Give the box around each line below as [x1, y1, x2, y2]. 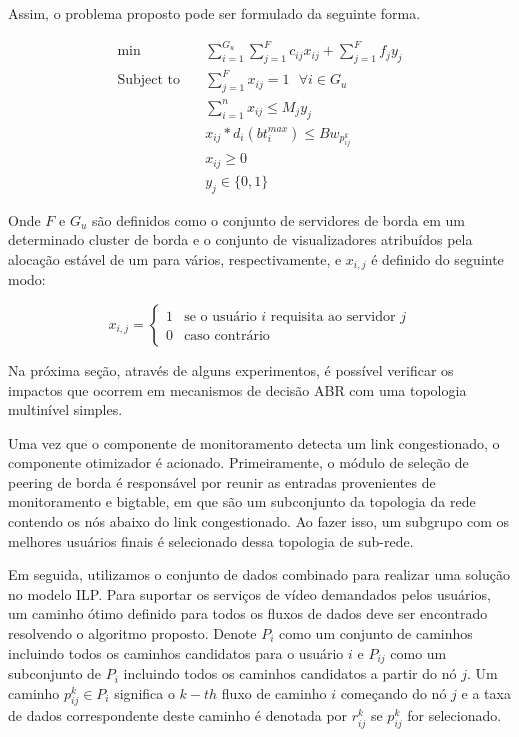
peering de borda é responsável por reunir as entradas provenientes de [8, 471, 436, 492]
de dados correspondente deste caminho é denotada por [8, 705, 348, 726]
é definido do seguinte [371, 248, 504, 269]
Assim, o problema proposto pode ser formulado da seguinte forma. [8, 3, 421, 23]
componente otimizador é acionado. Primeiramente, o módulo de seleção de [8, 452, 469, 473]
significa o [114, 682, 175, 703]
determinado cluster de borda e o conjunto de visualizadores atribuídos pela [8, 229, 473, 250]
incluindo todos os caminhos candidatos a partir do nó [123, 663, 457, 684]
